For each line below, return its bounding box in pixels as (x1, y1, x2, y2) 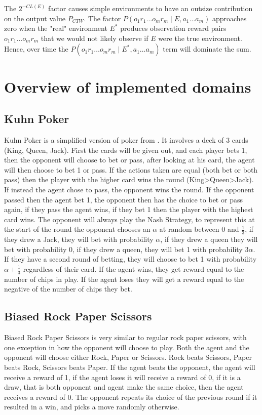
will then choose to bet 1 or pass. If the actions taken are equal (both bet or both (4, 164, 258, 175)
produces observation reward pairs (120, 23, 227, 33)
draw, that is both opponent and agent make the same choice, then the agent (4, 382, 244, 392)
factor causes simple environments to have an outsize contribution (48, 3, 253, 13)
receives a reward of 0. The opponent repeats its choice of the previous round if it (4, 391, 257, 402)
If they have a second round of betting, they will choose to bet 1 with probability (4, 254, 257, 264)
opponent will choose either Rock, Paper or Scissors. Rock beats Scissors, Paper (4, 352, 252, 362)
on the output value (4, 13, 65, 23)
